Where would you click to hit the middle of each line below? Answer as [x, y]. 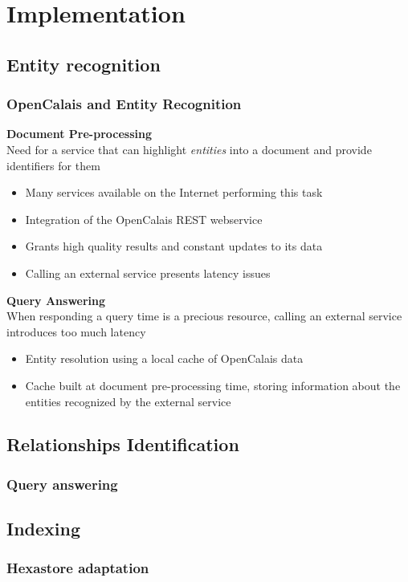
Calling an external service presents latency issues [148, 273]
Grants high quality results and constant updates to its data [174, 246]
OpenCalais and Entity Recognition [124, 104]
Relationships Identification [123, 444]
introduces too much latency [76, 331]
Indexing [44, 529]
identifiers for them [53, 165]
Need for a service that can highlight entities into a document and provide [189, 149]
